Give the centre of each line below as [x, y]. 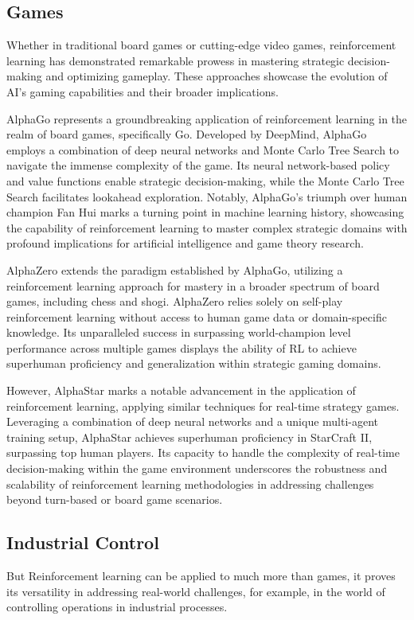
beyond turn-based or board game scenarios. [115, 499]
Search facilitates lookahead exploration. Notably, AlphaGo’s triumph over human [207, 196]
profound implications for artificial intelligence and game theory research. [185, 243]
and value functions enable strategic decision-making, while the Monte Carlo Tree [205, 180]
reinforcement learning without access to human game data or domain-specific [197, 316]
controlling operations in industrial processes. [117, 607]
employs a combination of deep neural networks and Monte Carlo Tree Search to [203, 149]
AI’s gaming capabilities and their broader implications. [143, 91]
